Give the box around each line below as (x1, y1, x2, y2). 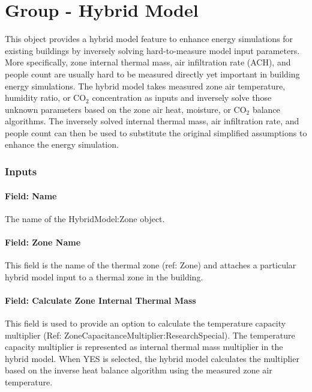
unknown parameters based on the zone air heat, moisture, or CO (5, 103, 247, 115)
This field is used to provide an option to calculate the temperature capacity (5, 317, 286, 330)
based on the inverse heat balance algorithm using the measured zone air (5, 364, 272, 376)
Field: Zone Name (5, 235, 81, 248)
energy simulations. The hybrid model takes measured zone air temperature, (5, 79, 286, 92)
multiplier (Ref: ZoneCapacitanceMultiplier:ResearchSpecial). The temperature (5, 328, 295, 341)
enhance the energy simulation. (5, 138, 119, 151)
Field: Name (5, 189, 57, 202)
